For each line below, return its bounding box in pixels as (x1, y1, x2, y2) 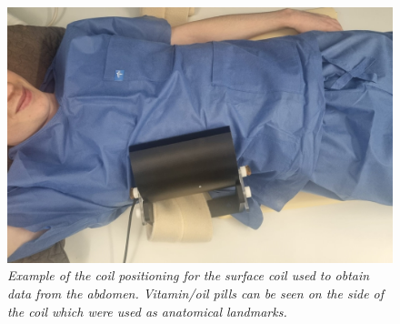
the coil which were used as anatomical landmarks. (7, 301, 287, 320)
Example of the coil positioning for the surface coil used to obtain (7, 266, 370, 285)
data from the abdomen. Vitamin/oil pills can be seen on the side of (7, 283, 385, 302)
